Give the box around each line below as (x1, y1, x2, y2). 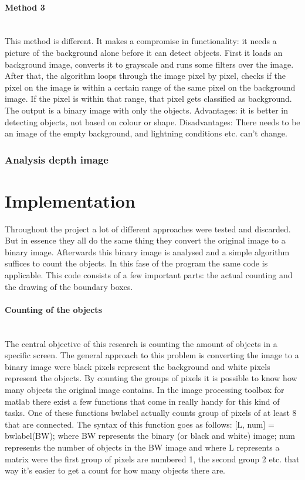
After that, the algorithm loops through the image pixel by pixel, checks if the (5, 69, 286, 82)
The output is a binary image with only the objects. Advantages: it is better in (5, 104, 288, 116)
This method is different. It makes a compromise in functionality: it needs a (5, 35, 277, 47)
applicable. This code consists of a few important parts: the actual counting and (5, 269, 293, 281)
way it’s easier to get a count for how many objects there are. (5, 464, 225, 476)
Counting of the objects (5, 303, 102, 315)
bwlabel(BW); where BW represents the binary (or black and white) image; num (5, 429, 296, 442)
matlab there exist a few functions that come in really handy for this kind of (5, 395, 280, 407)
